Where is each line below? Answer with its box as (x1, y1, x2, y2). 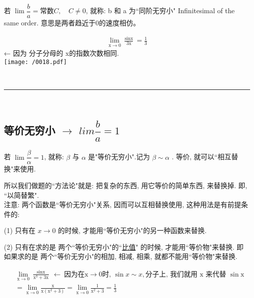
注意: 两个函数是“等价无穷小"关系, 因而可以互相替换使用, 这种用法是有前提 (4, 199, 241, 210)
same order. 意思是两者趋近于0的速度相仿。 (4, 18, 140, 28)
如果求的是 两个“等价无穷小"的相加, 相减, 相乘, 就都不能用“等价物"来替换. (4, 251, 237, 261)
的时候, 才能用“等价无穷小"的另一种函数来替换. (58, 225, 207, 235)
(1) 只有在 (4, 225, 36, 235)
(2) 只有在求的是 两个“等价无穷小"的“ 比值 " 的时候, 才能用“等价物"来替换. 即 (4, 241, 244, 252)
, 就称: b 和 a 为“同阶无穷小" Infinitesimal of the (85, 5, 235, 16)
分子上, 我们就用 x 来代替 (145, 271, 226, 278)
